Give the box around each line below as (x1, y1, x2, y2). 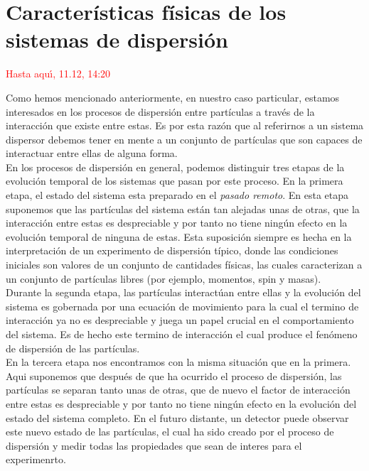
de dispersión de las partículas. (6, 340, 140, 355)
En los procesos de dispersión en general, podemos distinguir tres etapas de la (6, 159, 345, 174)
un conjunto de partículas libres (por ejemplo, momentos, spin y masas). (6, 271, 321, 286)
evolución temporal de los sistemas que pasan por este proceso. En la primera (6, 173, 343, 188)
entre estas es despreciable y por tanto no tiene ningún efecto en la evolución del (6, 396, 357, 411)
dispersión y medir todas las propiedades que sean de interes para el (6, 438, 302, 453)
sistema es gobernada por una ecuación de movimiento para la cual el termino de (6, 298, 359, 313)
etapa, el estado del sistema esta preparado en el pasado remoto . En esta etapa (6, 188, 349, 202)
